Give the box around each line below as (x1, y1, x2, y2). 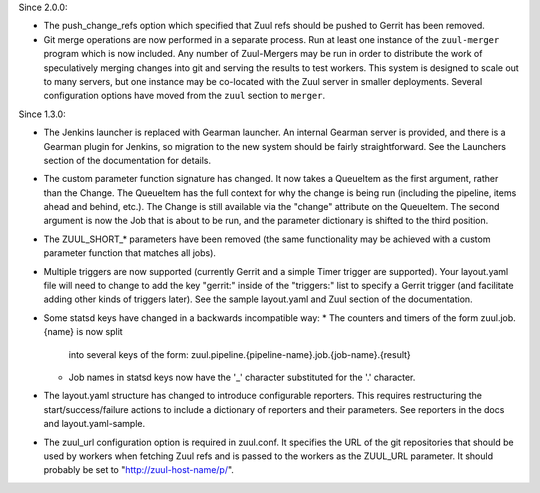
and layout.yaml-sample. (43, 418, 145, 430)
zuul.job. (480, 311, 517, 324)
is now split (76, 326, 124, 338)
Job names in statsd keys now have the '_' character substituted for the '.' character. (68, 371, 416, 383)
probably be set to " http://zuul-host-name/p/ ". (43, 464, 235, 476)
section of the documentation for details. (43, 154, 212, 166)
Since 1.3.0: (18, 108, 66, 120)
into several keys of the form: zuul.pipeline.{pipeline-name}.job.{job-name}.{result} (68, 348, 412, 360)
